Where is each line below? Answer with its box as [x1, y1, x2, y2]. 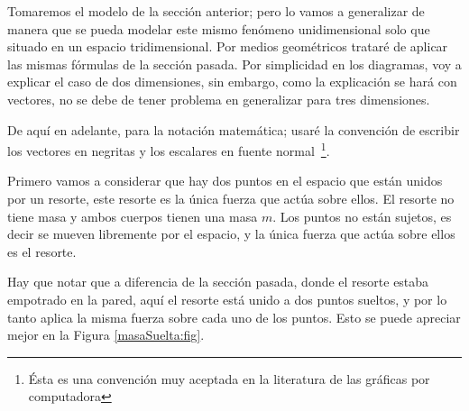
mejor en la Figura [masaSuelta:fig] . [7, 325, 205, 344]
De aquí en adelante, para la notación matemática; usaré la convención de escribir [7, 120, 460, 139]
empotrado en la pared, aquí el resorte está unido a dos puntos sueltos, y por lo [7, 289, 447, 308]
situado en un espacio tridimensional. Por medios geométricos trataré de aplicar [7, 37, 448, 56]
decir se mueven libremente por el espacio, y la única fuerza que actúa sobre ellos [7, 224, 455, 243]
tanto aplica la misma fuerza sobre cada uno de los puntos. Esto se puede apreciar [7, 307, 461, 326]
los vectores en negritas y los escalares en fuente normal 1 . [7, 139, 330, 160]
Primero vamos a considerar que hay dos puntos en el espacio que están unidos [7, 171, 443, 190]
